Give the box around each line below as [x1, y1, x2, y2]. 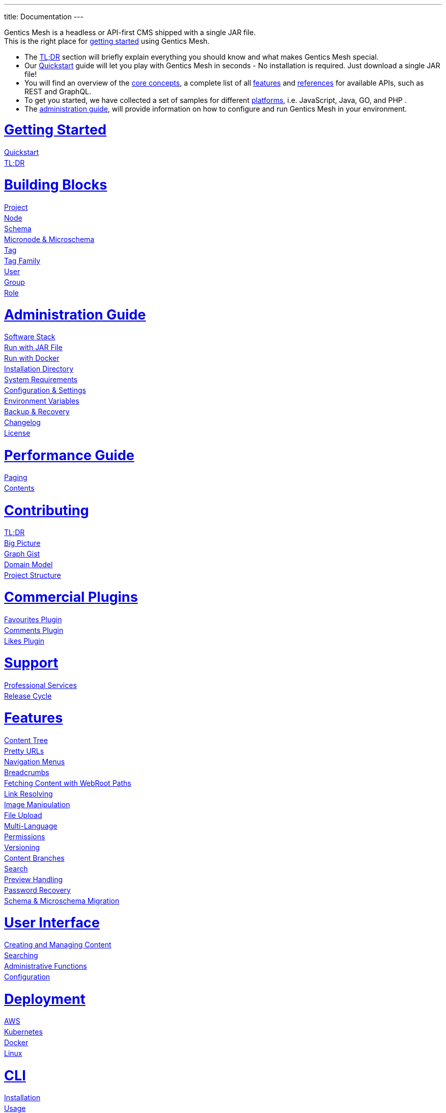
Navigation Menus [4, 757, 65, 766]
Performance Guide [4, 446, 134, 464]
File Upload [4, 810, 42, 819]
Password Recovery [4, 885, 71, 894]
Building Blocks [4, 176, 107, 194]
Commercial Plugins [4, 589, 138, 606]
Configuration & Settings [4, 386, 86, 395]
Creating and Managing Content [4, 940, 111, 949]
